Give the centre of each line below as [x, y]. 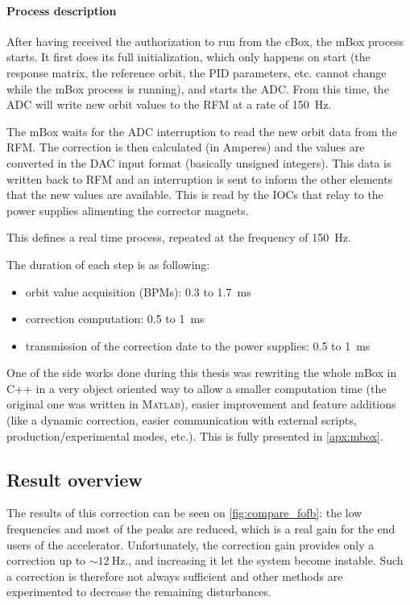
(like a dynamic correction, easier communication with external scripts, [182, 420]
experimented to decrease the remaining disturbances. [139, 592]
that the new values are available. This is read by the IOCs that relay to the [195, 195]
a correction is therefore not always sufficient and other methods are [175, 576]
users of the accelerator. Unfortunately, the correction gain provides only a [191, 544]
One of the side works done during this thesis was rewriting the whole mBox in [202, 373]
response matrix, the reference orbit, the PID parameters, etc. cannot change [197, 72]
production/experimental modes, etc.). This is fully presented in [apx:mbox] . [195, 435]
